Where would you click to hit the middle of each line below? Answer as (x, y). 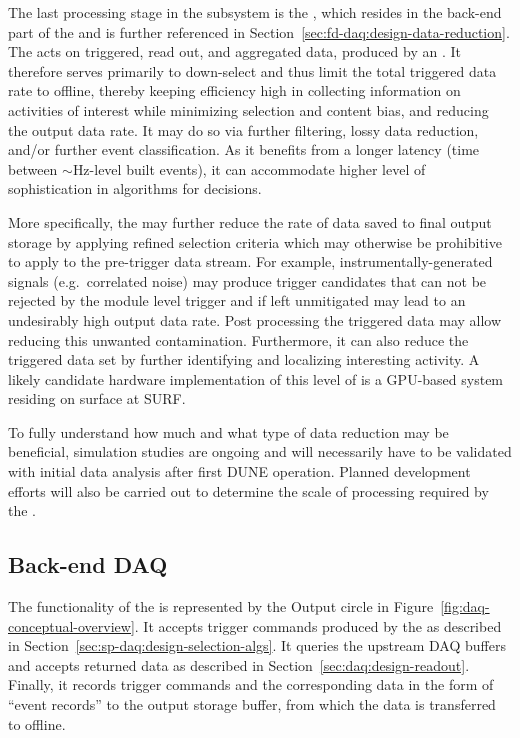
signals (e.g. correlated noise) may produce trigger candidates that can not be (247, 280)
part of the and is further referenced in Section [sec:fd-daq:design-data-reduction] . (259, 31)
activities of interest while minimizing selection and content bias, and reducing (248, 109)
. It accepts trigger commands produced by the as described (318, 625)
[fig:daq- (465, 606)
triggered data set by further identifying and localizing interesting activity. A (244, 359)
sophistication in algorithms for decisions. (135, 188)
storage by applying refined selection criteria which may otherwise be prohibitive (255, 241)
